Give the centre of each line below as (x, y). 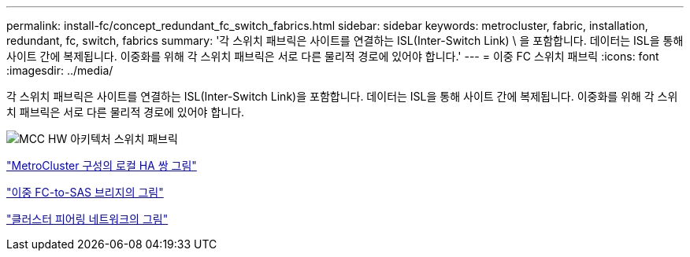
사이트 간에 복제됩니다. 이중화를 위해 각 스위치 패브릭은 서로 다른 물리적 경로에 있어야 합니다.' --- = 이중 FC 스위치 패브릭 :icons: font (333, 56)
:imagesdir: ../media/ (60, 70)
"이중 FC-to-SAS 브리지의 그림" (85, 192)
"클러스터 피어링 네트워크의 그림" (87, 219)
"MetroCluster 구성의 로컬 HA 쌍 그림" (102, 165)
